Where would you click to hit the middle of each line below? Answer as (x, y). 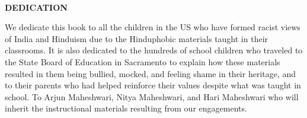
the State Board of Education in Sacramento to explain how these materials (143, 61)
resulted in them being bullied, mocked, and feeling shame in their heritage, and (151, 73)
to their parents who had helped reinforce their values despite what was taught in (153, 85)
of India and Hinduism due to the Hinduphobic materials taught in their (137, 38)
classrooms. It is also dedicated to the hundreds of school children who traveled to (154, 50)
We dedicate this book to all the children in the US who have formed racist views (153, 27)
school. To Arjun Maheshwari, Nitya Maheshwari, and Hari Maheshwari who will (152, 96)
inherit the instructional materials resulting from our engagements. (126, 108)
